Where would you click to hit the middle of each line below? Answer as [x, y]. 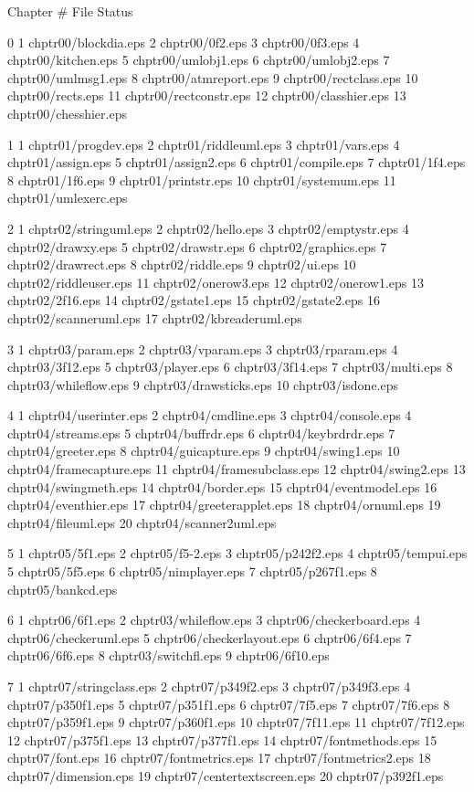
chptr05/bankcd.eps [63, 589]
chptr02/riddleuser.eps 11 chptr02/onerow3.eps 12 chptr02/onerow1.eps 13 [216, 282]
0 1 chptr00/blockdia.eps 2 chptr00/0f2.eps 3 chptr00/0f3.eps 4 [184, 42]
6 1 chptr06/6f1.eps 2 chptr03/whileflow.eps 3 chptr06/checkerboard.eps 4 [214, 620]
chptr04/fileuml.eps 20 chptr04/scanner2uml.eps [142, 522]
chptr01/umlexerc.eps [68, 198]
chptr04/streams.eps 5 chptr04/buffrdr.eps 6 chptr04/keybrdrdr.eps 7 [201, 433]
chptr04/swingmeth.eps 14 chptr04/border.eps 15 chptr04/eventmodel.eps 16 [222, 486]
